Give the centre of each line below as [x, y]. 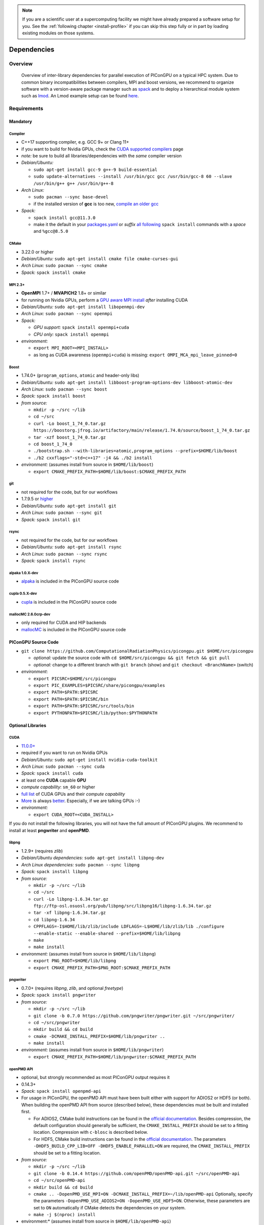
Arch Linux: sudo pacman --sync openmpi [67, 314]
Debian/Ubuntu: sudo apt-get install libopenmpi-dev [83, 307]
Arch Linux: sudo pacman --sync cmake [64, 266]
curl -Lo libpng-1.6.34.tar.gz [71, 899]
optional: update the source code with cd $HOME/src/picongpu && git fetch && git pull [132, 658]
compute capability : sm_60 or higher [58, 787]
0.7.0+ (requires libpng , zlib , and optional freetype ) [72, 988]
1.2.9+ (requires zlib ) [42, 851]
